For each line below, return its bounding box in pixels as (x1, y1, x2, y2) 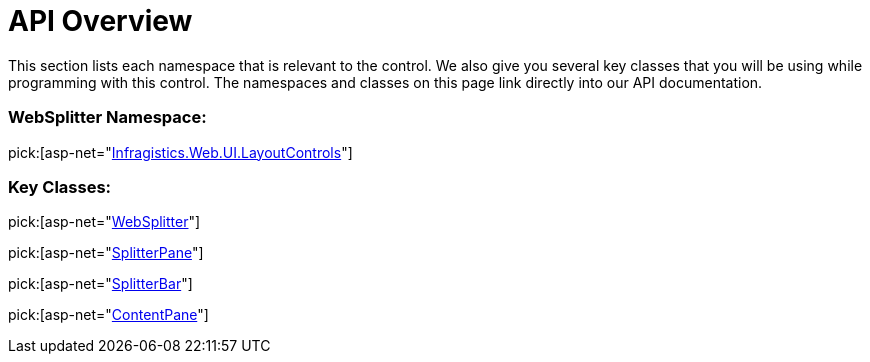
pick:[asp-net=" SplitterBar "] (8, 275, 193, 293)
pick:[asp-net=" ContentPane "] (8, 306, 209, 324)
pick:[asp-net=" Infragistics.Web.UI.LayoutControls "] (8, 143, 353, 161)
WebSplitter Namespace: (8, 107, 207, 128)
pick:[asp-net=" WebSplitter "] (8, 213, 201, 231)
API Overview (8, 4, 193, 38)
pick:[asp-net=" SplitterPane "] (8, 244, 204, 262)
